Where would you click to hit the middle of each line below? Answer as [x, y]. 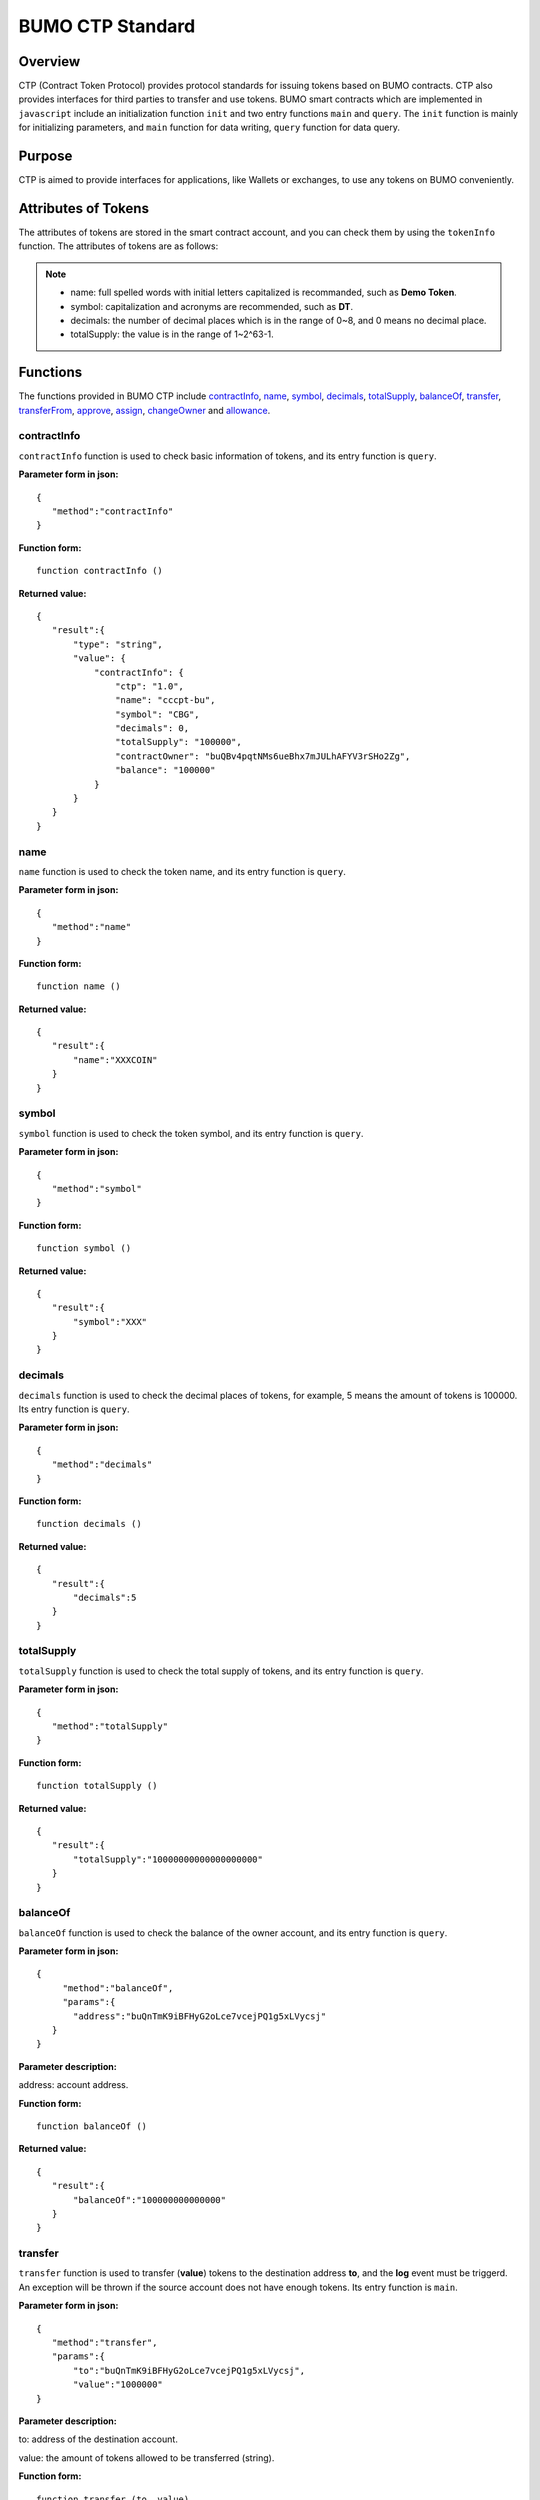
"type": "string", [118, 644]
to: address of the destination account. [98, 2439]
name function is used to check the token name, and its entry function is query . [182, 871]
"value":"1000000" [118, 2384]
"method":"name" [91, 927]
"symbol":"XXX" [110, 1321]
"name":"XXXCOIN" [115, 1059]
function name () [78, 986]
